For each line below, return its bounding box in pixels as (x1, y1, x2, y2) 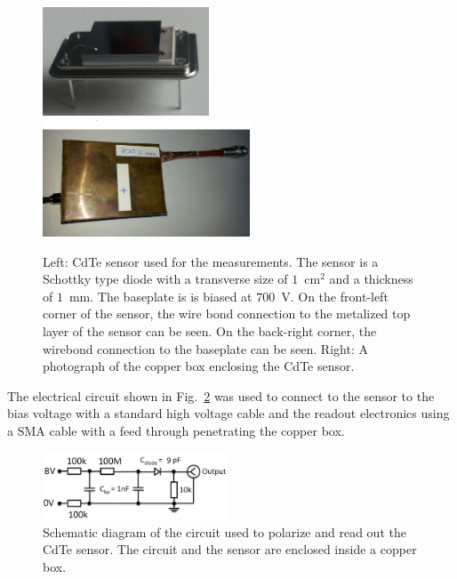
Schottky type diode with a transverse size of (43, 269, 288, 288)
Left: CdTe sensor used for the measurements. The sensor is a (43, 252, 379, 270)
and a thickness (329, 269, 413, 288)
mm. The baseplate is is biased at (68, 286, 253, 305)
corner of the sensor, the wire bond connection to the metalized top (43, 304, 411, 323)
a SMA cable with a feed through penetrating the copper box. (7, 421, 345, 439)
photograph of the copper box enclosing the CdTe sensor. (43, 357, 355, 375)
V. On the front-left (281, 286, 389, 305)
